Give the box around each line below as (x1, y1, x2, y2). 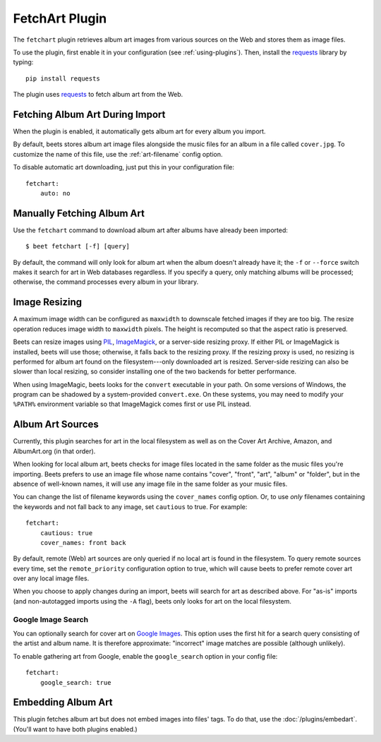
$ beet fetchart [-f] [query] (25, 242, 131, 251)
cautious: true (40, 529, 93, 537)
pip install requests (25, 74, 100, 83)
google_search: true (40, 678, 111, 686)
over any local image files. (13, 574, 90, 582)
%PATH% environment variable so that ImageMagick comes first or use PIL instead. (13, 400, 252, 409)
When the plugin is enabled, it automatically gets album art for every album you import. (13, 127, 266, 136)
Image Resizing (13, 297, 83, 309)
